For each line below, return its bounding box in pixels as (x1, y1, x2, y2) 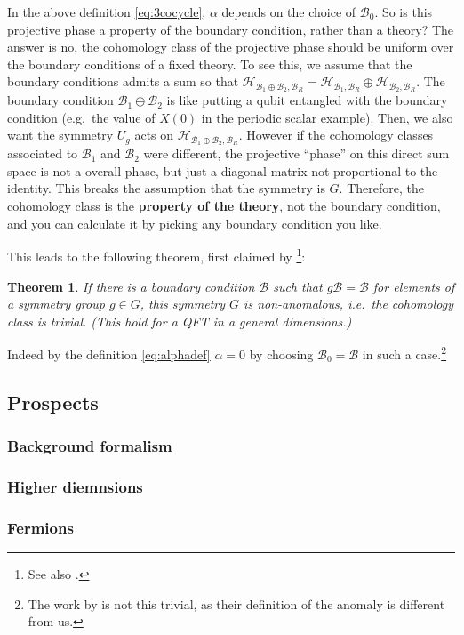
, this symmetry (140, 294, 226, 313)
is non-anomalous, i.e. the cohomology (244, 294, 453, 313)
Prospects (7, 388, 99, 415)
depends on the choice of (221, 3, 356, 20)
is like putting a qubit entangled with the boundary (166, 91, 448, 109)
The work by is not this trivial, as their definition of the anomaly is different (28, 594, 445, 613)
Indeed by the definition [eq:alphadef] (7, 344, 211, 363)
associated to (7, 144, 78, 163)
